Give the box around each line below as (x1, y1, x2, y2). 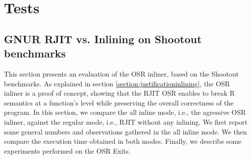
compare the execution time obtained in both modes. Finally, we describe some (4, 136, 242, 146)
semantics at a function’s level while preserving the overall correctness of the (4, 97, 234, 107)
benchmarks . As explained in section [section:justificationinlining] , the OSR (4, 78, 230, 88)
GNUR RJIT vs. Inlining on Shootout (4, 31, 202, 46)
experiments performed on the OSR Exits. (4, 145, 131, 156)
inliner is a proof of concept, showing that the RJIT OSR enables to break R (4, 88, 235, 98)
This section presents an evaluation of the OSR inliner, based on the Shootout (4, 68, 239, 79)
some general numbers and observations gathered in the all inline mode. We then (4, 126, 247, 136)
